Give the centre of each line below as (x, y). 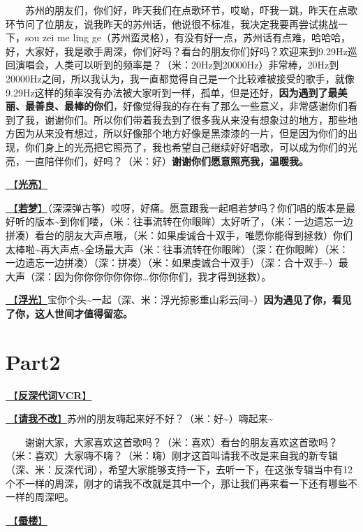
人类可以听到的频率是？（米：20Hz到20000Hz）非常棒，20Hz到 (197, 65)
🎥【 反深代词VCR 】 (49, 395)
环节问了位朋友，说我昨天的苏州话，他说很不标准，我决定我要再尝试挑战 (172, 23)
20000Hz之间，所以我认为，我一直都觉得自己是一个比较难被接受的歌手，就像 (180, 78)
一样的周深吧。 (40, 497)
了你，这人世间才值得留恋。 (69, 313)
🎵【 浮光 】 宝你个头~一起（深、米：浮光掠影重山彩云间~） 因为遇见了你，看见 (179, 300)
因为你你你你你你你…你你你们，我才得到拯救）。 (163, 276)
